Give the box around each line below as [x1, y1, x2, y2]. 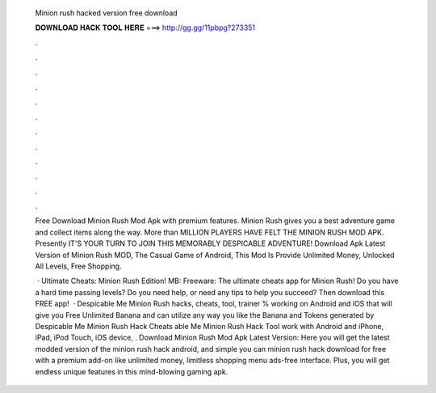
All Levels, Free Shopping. [35, 261, 122, 271]
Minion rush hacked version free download [35, 8, 178, 18]
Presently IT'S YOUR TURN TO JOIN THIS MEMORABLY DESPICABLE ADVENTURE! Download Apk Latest [35, 239, 386, 248]
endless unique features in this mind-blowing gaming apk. [35, 366, 228, 376]
